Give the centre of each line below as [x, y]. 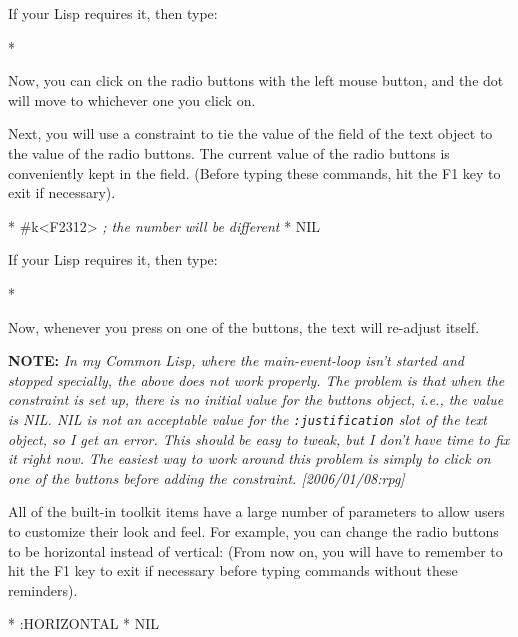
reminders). [43, 589]
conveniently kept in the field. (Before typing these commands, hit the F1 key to [254, 172]
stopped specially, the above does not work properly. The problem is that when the [256, 379]
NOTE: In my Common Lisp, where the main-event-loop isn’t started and [236, 360]
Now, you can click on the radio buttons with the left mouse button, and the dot [256, 80]
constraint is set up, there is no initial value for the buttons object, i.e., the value [256, 399]
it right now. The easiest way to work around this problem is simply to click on [249, 458]
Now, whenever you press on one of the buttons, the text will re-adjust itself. [244, 326]
